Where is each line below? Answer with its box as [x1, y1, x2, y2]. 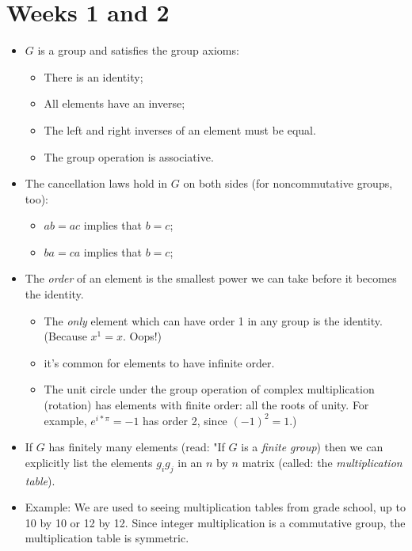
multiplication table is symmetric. [25, 530, 189, 546]
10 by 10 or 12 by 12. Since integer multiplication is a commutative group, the [25, 514, 406, 530]
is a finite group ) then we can [241, 439, 383, 455]
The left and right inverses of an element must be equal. [44, 121, 316, 138]
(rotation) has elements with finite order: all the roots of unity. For [44, 397, 369, 413]
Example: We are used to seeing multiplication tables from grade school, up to [25, 499, 406, 515]
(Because [44, 328, 87, 344]
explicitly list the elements [25, 454, 153, 470]
